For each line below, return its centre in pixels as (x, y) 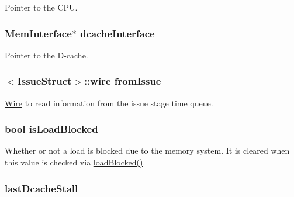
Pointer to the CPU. (41, 7)
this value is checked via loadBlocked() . (75, 162)
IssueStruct (44, 81)
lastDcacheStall (41, 188)
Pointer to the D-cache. (46, 55)
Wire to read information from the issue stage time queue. (109, 103)
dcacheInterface (117, 33)
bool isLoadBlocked (51, 129)
